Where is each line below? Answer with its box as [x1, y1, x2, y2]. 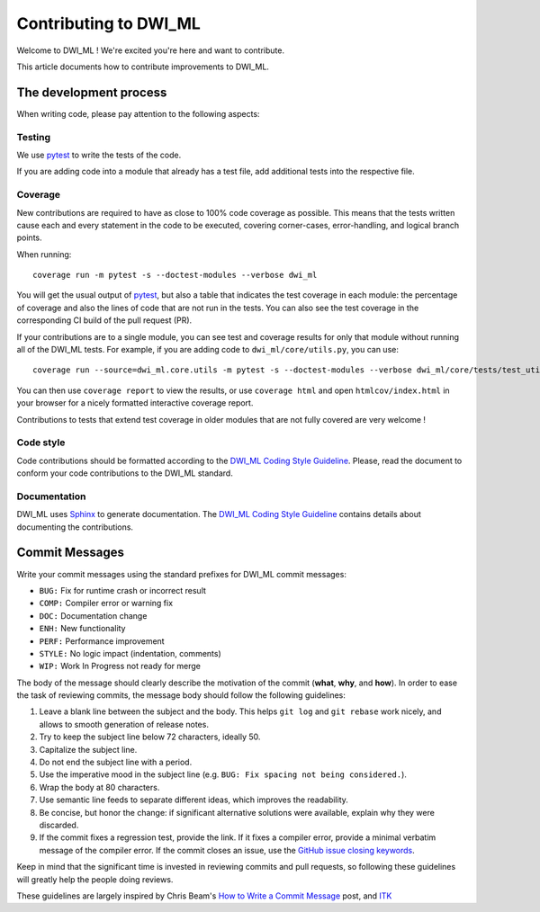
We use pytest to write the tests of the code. [16, 149, 182, 160]
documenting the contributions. [16, 522, 134, 532]
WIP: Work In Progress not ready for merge [39, 661, 202, 672]
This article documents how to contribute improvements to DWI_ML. [16, 61, 270, 72]
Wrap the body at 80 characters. [39, 782, 160, 792]
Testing [16, 130, 51, 143]
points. [16, 232, 42, 243]
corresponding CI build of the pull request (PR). [16, 315, 193, 326]
